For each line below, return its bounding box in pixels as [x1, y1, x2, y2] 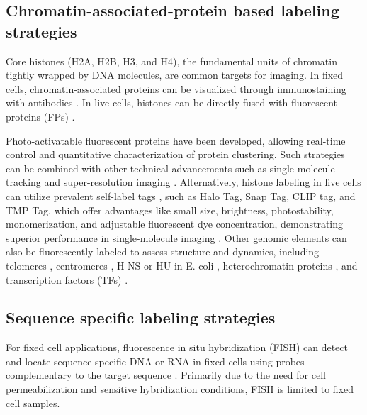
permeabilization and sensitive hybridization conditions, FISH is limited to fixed [6, 382, 354, 397]
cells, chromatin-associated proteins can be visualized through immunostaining [6, 81, 346, 96]
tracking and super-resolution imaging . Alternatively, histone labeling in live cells [6, 175, 361, 189]
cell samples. [6, 395, 60, 410]
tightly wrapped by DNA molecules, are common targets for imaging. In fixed [6, 67, 344, 82]
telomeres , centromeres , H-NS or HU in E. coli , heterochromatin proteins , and [6, 258, 358, 272]
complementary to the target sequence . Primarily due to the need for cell [6, 367, 326, 382]
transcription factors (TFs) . [6, 272, 128, 287]
